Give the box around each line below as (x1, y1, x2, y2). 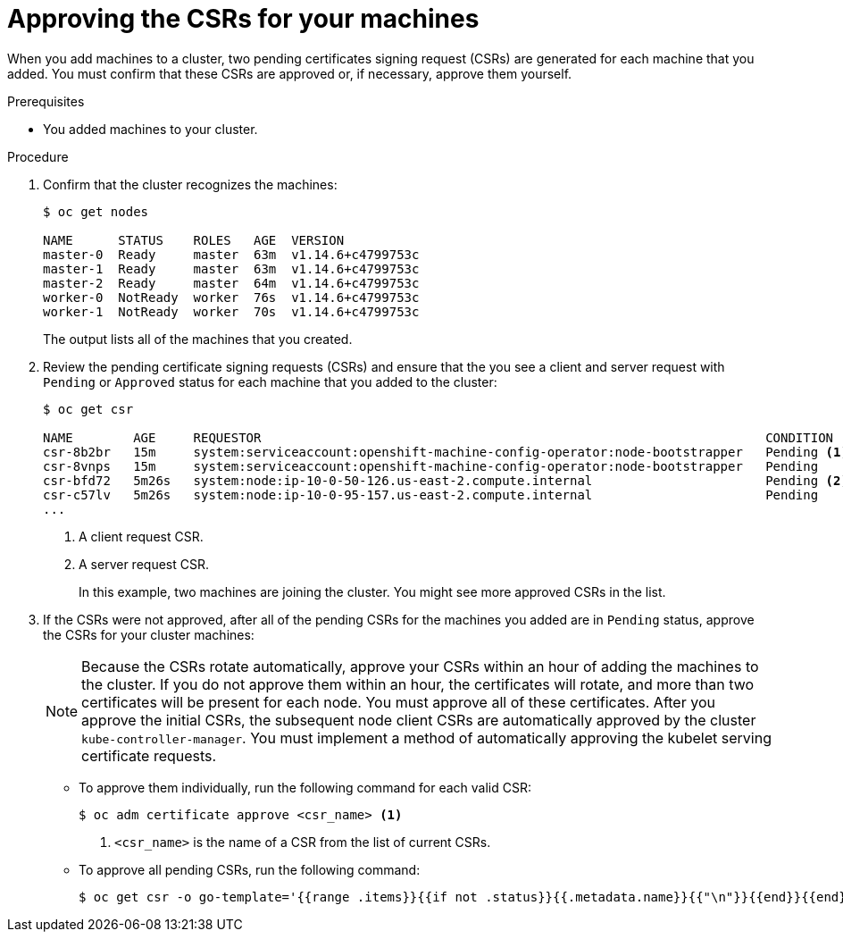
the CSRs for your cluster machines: (43, 626, 255, 642)
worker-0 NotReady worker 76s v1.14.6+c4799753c (43, 289, 420, 305)
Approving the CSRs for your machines (7, 4, 480, 34)
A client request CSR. (79, 528, 204, 544)
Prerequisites (7, 93, 85, 109)
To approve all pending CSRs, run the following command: (79, 861, 421, 877)
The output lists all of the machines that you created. (43, 331, 353, 347)
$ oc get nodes (43, 204, 149, 219)
